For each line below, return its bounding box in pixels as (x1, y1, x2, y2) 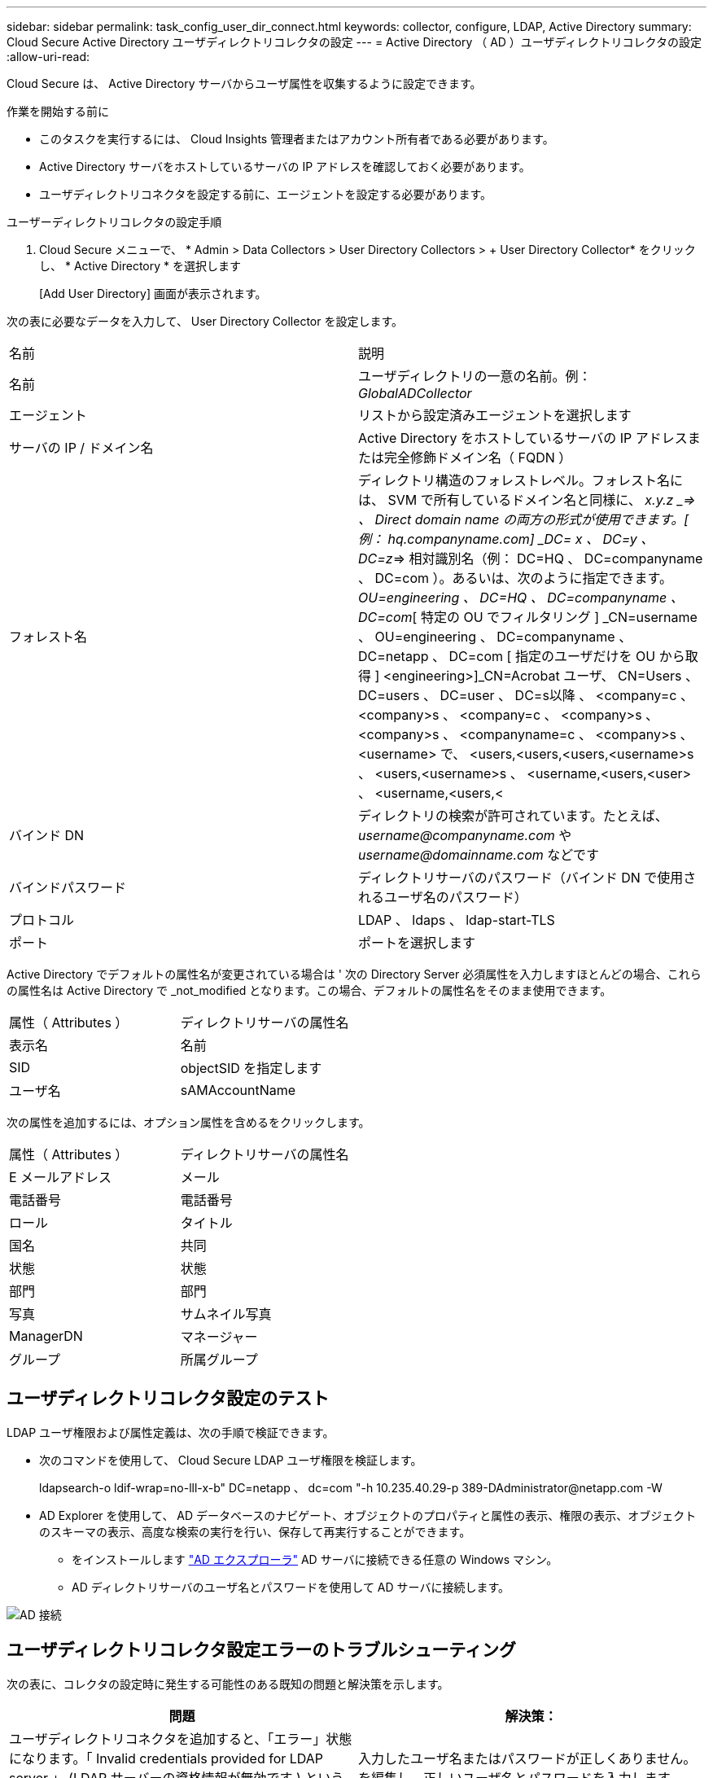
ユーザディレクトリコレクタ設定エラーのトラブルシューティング (7, 1640, 517, 1661)
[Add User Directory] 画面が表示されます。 (39, 287, 267, 300)
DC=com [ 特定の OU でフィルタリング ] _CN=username (358, 609, 698, 625)
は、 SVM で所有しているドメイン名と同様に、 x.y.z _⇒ (358, 492, 696, 508)
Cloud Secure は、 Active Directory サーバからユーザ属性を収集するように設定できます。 (7, 77, 482, 90)
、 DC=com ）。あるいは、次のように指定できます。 (358, 570, 672, 586)
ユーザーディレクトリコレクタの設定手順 (7, 215, 222, 229)
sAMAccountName (180, 1082, 296, 1098)
